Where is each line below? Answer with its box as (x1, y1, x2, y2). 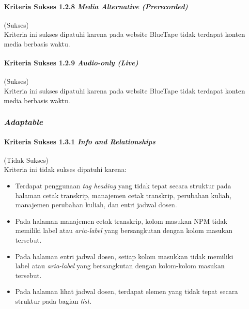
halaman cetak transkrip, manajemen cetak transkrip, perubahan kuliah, (15, 190, 232, 200)
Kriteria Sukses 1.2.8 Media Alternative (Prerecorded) (4, 1, 188, 11)
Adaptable (4, 116, 43, 128)
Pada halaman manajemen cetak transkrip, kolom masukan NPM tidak (15, 216, 228, 226)
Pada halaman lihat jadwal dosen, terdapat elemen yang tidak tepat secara (15, 286, 238, 296)
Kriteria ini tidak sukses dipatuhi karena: (4, 164, 126, 174)
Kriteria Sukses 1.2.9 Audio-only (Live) (4, 58, 139, 68)
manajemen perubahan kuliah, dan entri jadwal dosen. (15, 200, 177, 210)
